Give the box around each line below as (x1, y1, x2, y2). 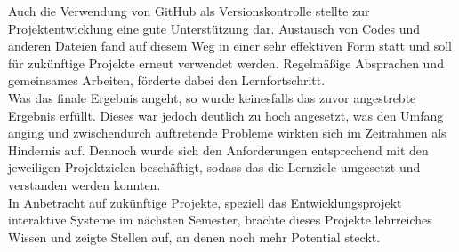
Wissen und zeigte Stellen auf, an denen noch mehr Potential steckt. (8, 227, 381, 246)
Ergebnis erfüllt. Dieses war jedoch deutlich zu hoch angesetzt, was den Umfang (8, 106, 444, 124)
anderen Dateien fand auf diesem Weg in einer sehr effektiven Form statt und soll (8, 36, 453, 55)
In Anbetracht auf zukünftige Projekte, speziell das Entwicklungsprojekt (8, 193, 402, 211)
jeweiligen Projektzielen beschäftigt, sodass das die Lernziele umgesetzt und (8, 158, 421, 177)
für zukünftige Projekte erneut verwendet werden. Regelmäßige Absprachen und (8, 53, 444, 72)
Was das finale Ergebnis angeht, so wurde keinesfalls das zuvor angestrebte (8, 88, 416, 106)
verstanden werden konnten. (8, 175, 161, 193)
